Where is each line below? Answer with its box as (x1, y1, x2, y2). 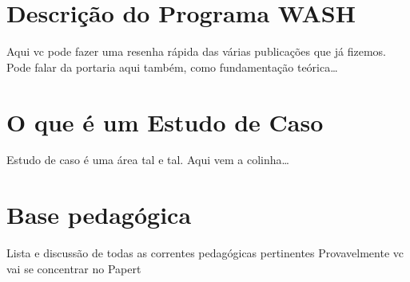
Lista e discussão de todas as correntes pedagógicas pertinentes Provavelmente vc (6, 245, 404, 261)
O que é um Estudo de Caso (6, 105, 324, 138)
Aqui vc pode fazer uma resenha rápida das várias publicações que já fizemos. (6, 43, 386, 60)
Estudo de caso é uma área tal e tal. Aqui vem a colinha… (6, 151, 289, 168)
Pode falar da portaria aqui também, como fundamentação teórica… (6, 58, 338, 75)
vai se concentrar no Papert (6, 260, 141, 276)
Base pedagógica (6, 198, 192, 231)
